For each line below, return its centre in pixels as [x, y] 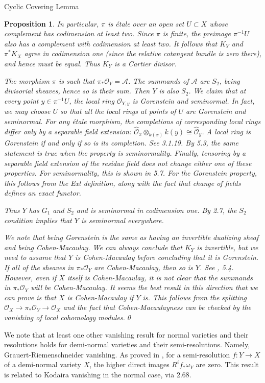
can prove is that [30, 297]
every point [21, 100]
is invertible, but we [227, 247]
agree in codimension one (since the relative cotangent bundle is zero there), [143, 53]
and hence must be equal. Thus [52, 63]
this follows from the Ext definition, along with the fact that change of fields [123, 183]
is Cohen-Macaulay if [100, 297]
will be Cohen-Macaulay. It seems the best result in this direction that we [144, 287]
